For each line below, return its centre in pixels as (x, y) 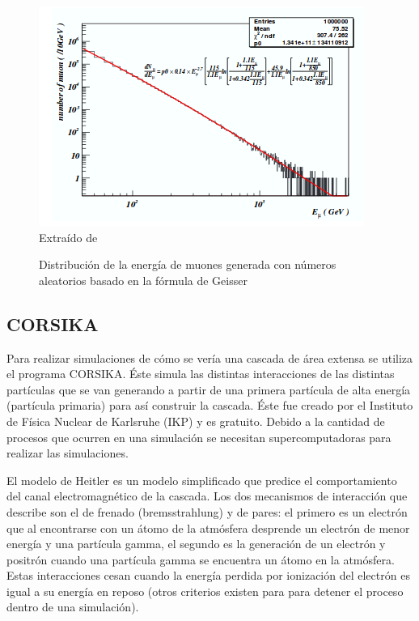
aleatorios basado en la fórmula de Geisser (143, 280)
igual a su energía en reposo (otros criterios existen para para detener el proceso (205, 591)
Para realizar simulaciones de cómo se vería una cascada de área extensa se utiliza (210, 357)
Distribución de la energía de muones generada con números (188, 264)
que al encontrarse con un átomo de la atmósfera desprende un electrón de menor (208, 527)
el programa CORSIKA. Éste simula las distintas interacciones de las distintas (201, 374)
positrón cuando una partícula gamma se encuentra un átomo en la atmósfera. (201, 559)
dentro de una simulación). (73, 607)
